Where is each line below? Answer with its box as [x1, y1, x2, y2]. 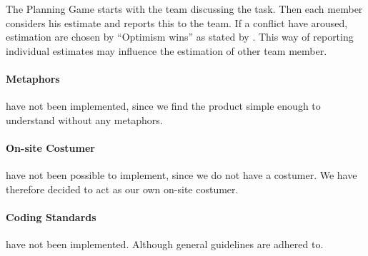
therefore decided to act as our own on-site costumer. [6, 181, 239, 196]
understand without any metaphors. [6, 112, 163, 127]
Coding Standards [6, 209, 96, 224]
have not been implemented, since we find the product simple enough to [6, 98, 321, 113]
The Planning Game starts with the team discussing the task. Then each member [6, 1, 363, 16]
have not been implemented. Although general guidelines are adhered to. [6, 237, 324, 252]
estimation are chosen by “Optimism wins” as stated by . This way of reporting [6, 29, 354, 44]
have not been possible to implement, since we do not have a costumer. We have [6, 168, 357, 183]
